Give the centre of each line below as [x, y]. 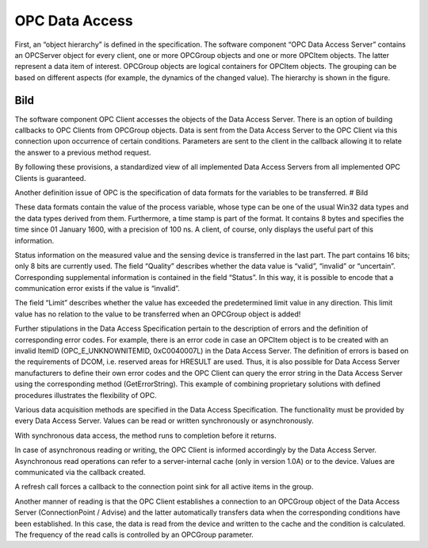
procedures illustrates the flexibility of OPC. [86, 395]
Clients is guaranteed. [50, 178]
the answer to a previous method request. [83, 152]
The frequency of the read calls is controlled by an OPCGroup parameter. [134, 535]
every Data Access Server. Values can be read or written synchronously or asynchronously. [164, 421]
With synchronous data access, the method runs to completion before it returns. [145, 435]
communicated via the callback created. [80, 472]
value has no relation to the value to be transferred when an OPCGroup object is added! [158, 314]
